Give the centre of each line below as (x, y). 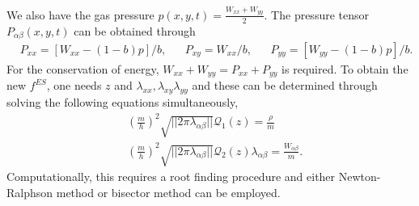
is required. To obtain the (345, 69)
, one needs (74, 85)
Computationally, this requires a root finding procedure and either (171, 177)
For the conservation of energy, (83, 69)
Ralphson (30, 193)
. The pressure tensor (317, 14)
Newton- (360, 177)
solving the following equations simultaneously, (123, 102)
